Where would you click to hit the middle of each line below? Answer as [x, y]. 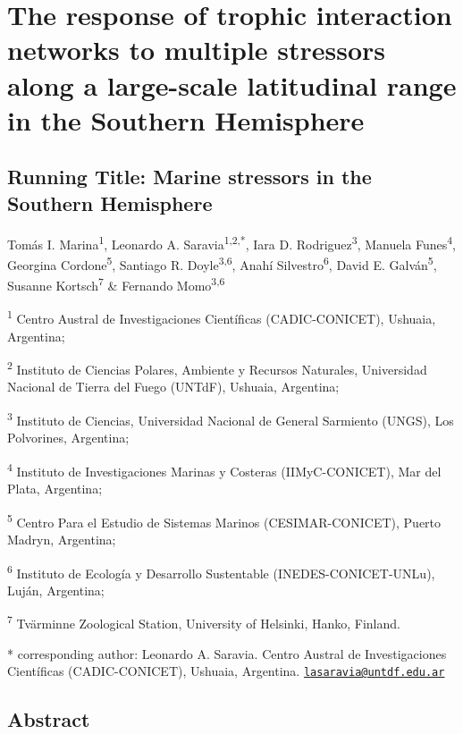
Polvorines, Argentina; [68, 438]
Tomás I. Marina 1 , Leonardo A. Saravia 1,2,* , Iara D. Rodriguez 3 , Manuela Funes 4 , [231, 242]
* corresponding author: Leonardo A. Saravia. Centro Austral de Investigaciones [227, 653]
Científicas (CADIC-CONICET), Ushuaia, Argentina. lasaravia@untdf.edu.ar [226, 671]
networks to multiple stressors [197, 50]
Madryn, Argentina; [62, 539]
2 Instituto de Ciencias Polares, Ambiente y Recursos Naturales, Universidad [217, 368]
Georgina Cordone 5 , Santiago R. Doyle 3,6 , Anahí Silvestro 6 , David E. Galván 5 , [222, 263]
